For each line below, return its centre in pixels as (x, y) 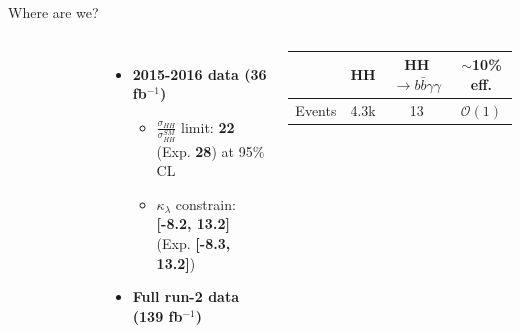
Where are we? (53, 12)
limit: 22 (208, 126)
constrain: (205, 203)
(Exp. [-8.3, (193, 243)
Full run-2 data (185, 296)
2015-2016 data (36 (199, 73)
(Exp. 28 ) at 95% (210, 150)
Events (316, 109)
